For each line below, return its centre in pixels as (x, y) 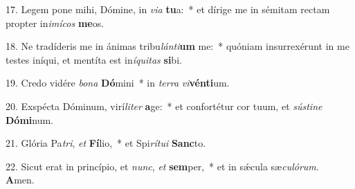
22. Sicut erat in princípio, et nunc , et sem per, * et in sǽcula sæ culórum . (162, 166)
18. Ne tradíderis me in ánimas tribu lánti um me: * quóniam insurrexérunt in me (177, 46)
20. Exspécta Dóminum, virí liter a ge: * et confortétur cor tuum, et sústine (164, 106)
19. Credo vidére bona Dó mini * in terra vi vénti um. (118, 83)
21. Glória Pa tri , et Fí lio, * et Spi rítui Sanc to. (106, 143)
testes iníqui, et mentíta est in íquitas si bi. (94, 59)
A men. (20, 180)
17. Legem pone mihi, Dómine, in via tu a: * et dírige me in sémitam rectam (168, 9)
